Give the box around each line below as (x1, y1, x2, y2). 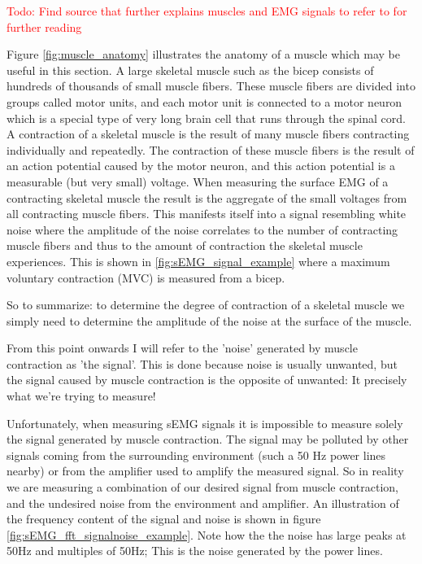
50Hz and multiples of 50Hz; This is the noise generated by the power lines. (7, 542, 383, 559)
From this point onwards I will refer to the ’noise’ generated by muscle (7, 339, 358, 356)
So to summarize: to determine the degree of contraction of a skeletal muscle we (7, 296, 405, 313)
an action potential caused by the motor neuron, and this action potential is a (7, 157, 395, 174)
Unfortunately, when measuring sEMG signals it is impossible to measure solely (7, 414, 403, 431)
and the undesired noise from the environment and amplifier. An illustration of (7, 494, 399, 511)
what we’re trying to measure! (7, 387, 156, 404)
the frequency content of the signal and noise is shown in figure (7, 510, 321, 527)
